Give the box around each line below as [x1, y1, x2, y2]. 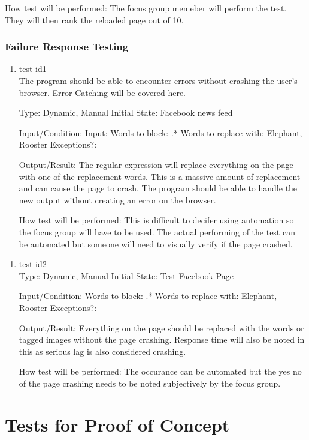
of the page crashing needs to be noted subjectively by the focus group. [19, 376, 281, 389]
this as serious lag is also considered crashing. [19, 345, 186, 357]
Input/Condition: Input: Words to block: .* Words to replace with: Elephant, [19, 126, 302, 139]
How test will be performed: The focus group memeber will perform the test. [5, 2, 287, 14]
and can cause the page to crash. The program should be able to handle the [19, 182, 298, 194]
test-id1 [19, 62, 47, 75]
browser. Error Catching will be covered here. [19, 86, 186, 98]
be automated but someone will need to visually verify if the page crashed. [19, 237, 293, 250]
